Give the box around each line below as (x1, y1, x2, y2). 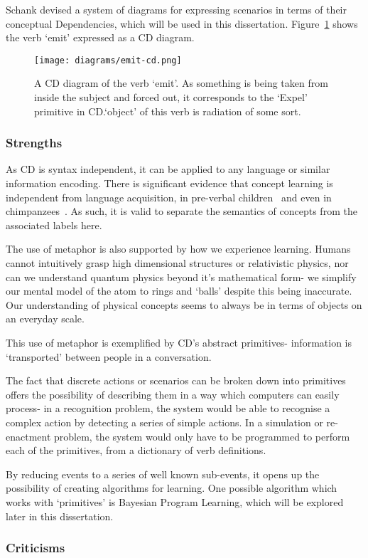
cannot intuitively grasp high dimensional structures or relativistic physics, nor (6, 256, 349, 270)
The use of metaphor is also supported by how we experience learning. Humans (6, 241, 351, 256)
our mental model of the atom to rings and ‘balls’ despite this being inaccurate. (6, 283, 352, 298)
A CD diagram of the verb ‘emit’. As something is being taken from (34, 75, 328, 90)
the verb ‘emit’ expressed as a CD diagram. (6, 30, 195, 45)
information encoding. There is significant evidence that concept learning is (6, 176, 333, 191)
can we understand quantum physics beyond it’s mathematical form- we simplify (6, 269, 357, 284)
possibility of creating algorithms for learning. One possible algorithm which (6, 480, 337, 495)
